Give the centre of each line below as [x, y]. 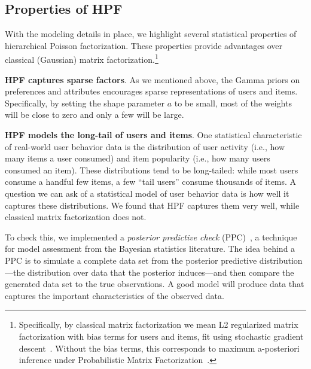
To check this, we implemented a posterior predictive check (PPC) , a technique [151, 237]
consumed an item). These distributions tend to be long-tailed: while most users [152, 170]
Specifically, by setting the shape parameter [85, 103]
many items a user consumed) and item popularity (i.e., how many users [138, 158]
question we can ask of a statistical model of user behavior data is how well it [147, 193]
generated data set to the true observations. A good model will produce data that [155, 284]
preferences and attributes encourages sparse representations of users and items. [151, 91]
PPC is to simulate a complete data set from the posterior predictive [131, 260]
